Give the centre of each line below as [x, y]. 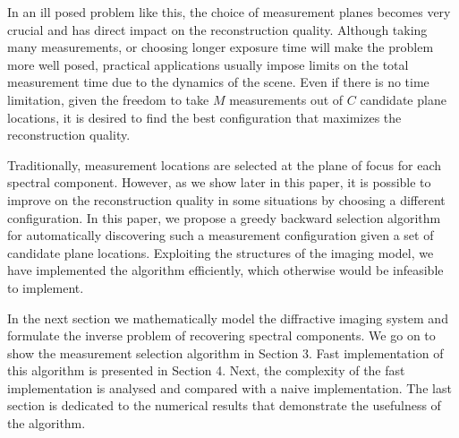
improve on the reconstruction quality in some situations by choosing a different [226, 199]
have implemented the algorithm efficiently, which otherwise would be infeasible [225, 270]
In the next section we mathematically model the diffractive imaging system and [228, 318]
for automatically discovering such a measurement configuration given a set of [221, 235]
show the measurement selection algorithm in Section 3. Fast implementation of [225, 352]
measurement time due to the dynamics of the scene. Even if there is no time [218, 82]
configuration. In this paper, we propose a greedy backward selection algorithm [224, 217]
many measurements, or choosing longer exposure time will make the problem [221, 47]
